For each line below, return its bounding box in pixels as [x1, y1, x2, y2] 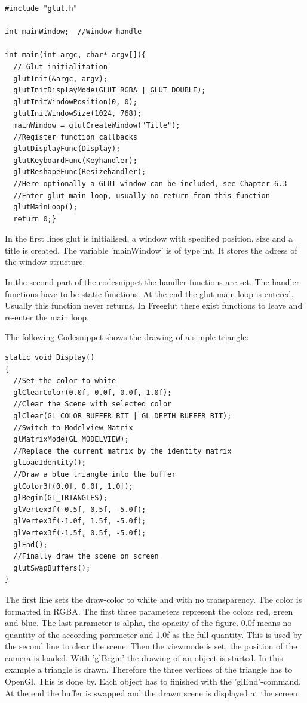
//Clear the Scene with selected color [13, 400, 172, 409]
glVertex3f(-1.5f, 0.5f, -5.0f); [13, 528, 146, 537]
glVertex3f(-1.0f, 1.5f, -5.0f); [13, 517, 146, 526]
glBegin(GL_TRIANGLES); [13, 494, 108, 502]
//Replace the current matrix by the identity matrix [13, 446, 232, 455]
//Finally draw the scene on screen [13, 552, 159, 561]
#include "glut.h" [5, 4, 78, 13]
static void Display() [5, 353, 95, 362]
